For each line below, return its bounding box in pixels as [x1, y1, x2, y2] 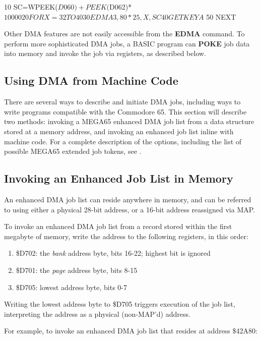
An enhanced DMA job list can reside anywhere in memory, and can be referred [4, 194, 251, 204]
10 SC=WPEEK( [4, 2, 58, 12]
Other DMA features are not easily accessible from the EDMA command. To [4, 28, 245, 39]
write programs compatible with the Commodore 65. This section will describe [4, 106, 247, 117]
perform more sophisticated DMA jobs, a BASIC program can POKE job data [4, 38, 250, 48]
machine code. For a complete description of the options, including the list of [4, 136, 242, 146]
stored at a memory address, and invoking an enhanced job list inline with [4, 126, 234, 136]
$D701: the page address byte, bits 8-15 [16, 264, 138, 275]
